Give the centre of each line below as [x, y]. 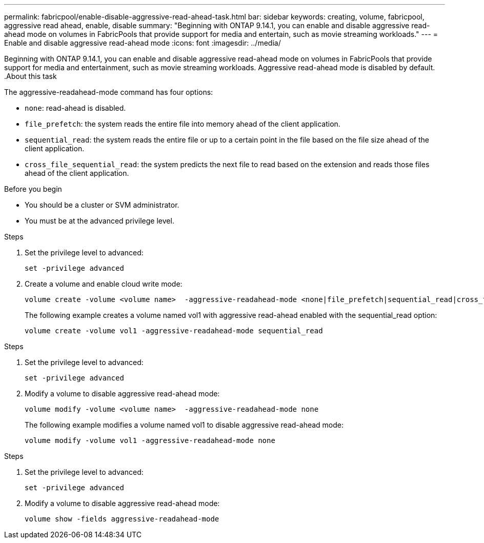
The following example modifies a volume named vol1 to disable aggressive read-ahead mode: [184, 425]
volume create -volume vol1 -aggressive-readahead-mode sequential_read [174, 331]
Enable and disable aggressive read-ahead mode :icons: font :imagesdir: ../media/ [143, 43]
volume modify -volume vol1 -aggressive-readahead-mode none [150, 440]
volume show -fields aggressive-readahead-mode [122, 519]
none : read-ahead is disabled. [75, 108]
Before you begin [33, 189]
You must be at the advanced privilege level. [99, 221]
